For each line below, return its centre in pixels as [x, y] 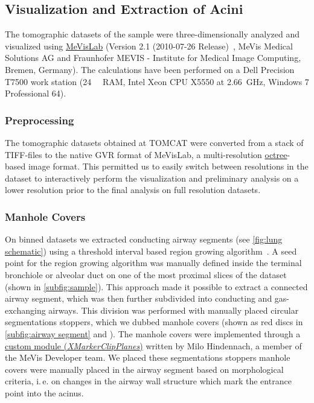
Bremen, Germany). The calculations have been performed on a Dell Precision [150, 69]
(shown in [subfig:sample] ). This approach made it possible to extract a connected [156, 286]
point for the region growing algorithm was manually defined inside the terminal [153, 263]
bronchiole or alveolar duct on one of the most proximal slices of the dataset [146, 274]
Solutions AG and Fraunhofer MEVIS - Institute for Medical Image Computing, [153, 58]
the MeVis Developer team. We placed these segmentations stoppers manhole [148, 357]
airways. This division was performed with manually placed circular [174, 310]
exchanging [25, 310]
